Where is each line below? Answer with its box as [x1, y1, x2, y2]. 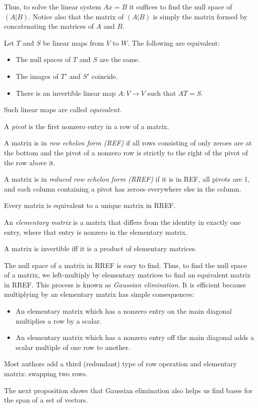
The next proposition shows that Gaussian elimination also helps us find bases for [4, 385, 253, 395]
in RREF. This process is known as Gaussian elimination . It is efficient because [4, 279, 246, 289]
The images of [15, 70, 59, 81]
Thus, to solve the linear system [4, 1, 101, 11]
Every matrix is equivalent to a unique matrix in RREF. [4, 200, 176, 210]
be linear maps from [43, 37, 104, 48]
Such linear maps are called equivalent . [4, 104, 122, 115]
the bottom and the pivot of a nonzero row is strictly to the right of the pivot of [4, 147, 248, 157]
